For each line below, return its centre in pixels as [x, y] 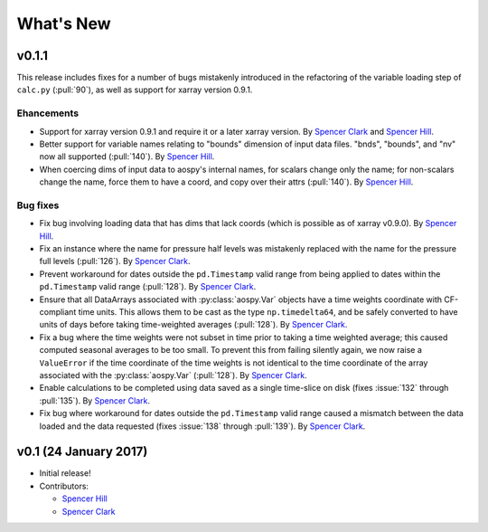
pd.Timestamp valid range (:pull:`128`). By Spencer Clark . [148, 287]
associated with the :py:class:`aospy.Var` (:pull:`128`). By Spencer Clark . [173, 375]
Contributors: [64, 486]
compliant [58, 312]
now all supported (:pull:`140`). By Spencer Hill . [127, 157]
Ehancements [48, 113]
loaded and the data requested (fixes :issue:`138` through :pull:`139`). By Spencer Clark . [202, 426]
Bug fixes [38, 205]
